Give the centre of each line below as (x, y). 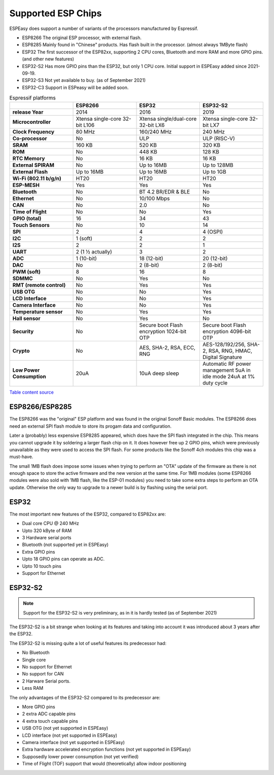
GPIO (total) (27, 218)
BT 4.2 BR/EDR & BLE (165, 192)
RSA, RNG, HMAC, (230, 351)
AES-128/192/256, (224, 344)
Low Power (26, 370)
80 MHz (85, 132)
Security (23, 332)
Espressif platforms (32, 98)
